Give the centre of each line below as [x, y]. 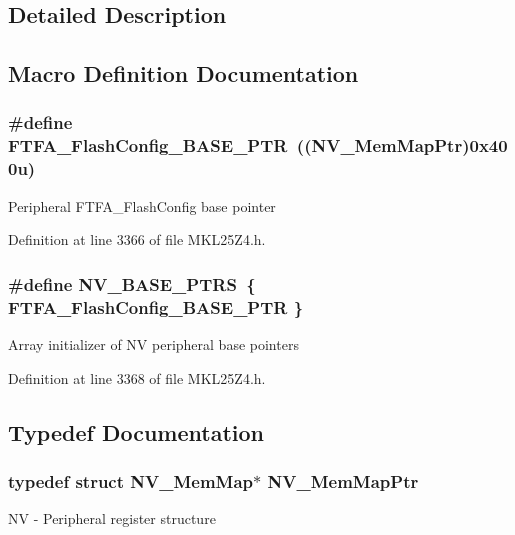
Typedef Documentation [136, 431]
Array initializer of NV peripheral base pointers [153, 343]
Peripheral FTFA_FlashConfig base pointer [142, 205]
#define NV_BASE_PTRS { [132, 283]
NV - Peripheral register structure [112, 518]
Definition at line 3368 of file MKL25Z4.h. [137, 377]
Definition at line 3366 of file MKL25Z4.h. [137, 239]
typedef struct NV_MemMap [131, 480]
